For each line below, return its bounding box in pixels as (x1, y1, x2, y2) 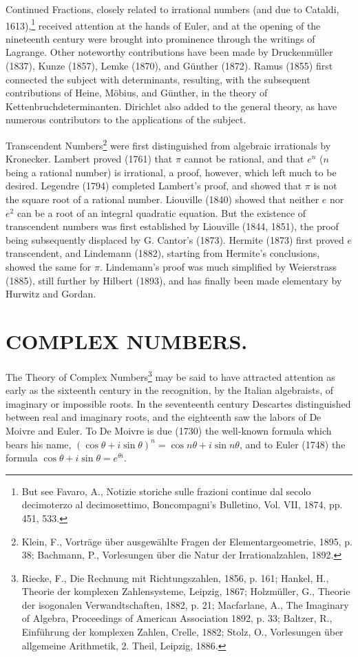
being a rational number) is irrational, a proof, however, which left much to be (6, 165, 337, 179)
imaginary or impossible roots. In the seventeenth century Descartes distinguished (6, 396, 351, 410)
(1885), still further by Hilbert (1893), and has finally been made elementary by (6, 273, 342, 287)
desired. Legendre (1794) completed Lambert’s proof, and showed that (6, 178, 302, 193)
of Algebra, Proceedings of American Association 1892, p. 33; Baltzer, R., (21, 611, 333, 625)
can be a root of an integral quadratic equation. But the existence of (17, 205, 306, 220)
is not (313, 178, 337, 193)
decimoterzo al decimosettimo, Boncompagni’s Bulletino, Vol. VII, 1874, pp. (21, 497, 343, 512)
